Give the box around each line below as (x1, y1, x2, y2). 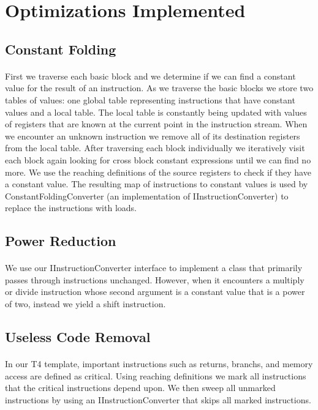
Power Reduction (5, 231, 116, 250)
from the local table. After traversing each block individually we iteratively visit (5, 141, 305, 154)
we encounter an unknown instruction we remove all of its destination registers (5, 129, 300, 142)
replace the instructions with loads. (5, 201, 137, 214)
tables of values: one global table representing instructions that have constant (5, 93, 295, 106)
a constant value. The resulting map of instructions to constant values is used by (5, 177, 308, 190)
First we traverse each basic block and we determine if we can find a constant (5, 69, 296, 82)
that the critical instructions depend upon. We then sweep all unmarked (5, 381, 276, 394)
